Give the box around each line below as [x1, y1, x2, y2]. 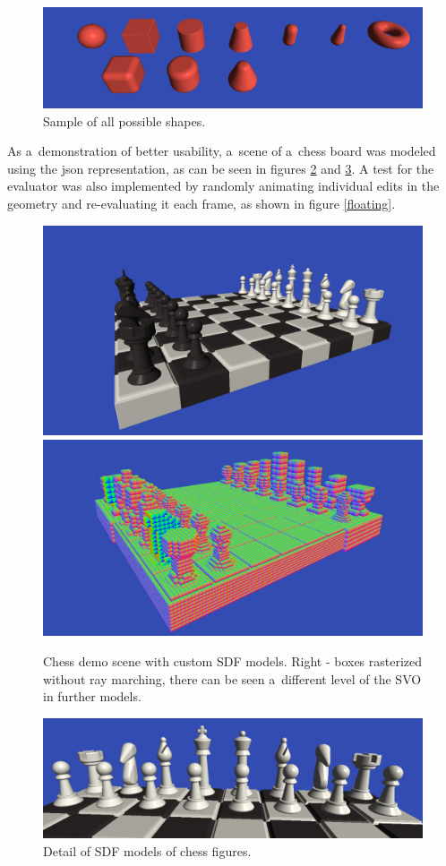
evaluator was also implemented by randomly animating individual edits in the [7, 176, 440, 195]
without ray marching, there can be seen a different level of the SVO [43, 669, 422, 688]
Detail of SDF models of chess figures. [43, 841, 252, 860]
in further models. [43, 687, 142, 706]
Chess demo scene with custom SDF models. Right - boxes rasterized [43, 652, 423, 670]
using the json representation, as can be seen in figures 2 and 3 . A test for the [7, 159, 434, 177]
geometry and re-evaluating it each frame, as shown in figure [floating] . [7, 194, 396, 212]
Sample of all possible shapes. [43, 111, 206, 130]
